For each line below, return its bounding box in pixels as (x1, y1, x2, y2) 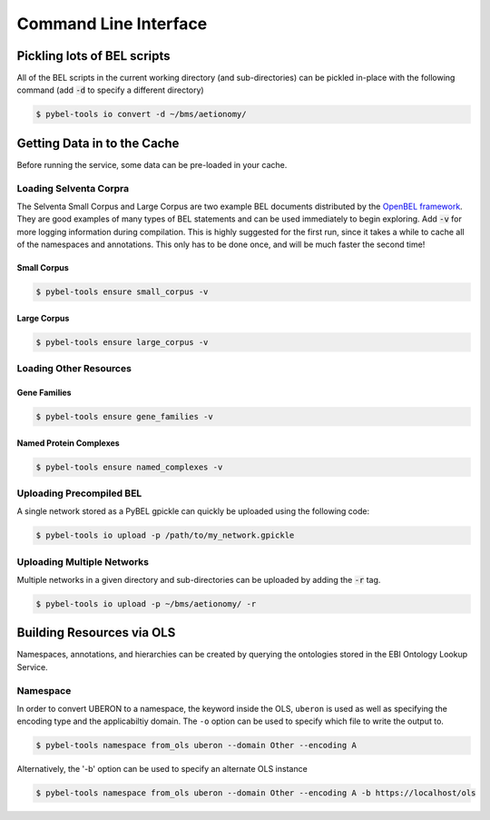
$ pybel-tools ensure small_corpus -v (35, 287, 209, 297)
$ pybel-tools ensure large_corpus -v (35, 337, 209, 347)
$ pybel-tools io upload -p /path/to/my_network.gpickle (35, 530, 295, 540)
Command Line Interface (16, 14, 208, 34)
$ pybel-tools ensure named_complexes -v (35, 461, 223, 472)
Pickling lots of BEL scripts (16, 48, 171, 64)
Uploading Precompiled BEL (16, 487, 142, 499)
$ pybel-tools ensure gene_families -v (35, 411, 213, 421)
